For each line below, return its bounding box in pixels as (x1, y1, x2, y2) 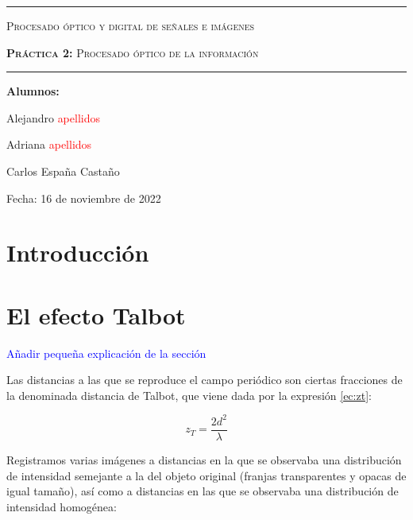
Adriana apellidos (6, 136, 92, 153)
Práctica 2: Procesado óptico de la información (6, 44, 259, 60)
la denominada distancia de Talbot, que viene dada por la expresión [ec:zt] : (6, 386, 372, 403)
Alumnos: (6, 83, 60, 99)
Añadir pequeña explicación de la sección (6, 344, 206, 361)
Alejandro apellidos (6, 109, 100, 126)
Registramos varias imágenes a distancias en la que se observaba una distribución (6, 452, 402, 468)
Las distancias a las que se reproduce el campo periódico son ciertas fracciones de (6, 371, 403, 388)
